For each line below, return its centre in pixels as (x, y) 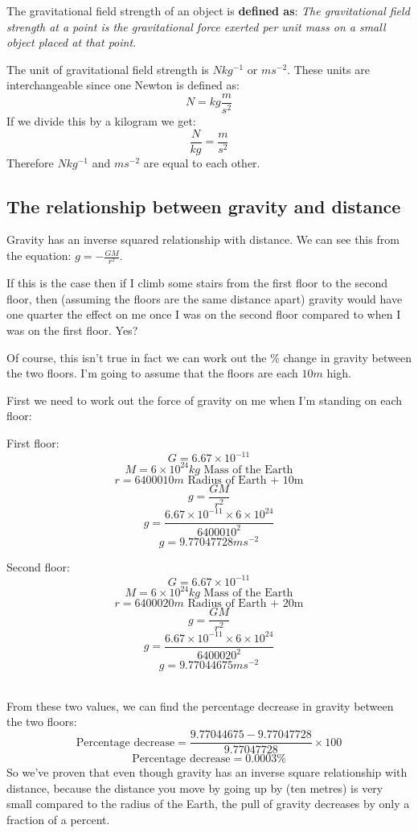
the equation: (39, 256)
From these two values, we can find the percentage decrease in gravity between (200, 705)
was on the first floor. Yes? (72, 330)
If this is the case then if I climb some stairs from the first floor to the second (197, 283)
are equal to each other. (202, 162)
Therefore (30, 162)
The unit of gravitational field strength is (108, 69)
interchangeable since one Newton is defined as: (123, 85)
